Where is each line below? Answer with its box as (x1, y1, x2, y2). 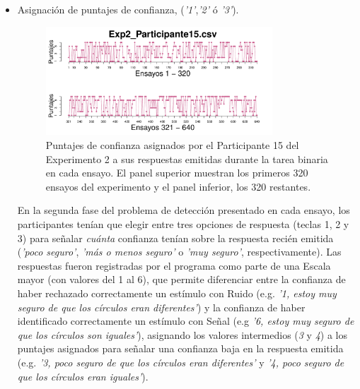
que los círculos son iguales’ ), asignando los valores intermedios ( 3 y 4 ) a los (17, 327, 347, 342)
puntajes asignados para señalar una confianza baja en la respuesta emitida (17, 341, 344, 356)
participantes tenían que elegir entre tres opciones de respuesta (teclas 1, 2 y (17, 216, 349, 231)
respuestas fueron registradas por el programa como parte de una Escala (17, 258, 331, 273)
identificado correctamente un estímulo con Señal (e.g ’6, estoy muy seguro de (17, 313, 354, 328)
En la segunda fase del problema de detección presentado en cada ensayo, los (17, 203, 350, 217)
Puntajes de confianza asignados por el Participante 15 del (45, 138, 299, 152)
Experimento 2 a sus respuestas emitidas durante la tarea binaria (45, 151, 328, 166)
